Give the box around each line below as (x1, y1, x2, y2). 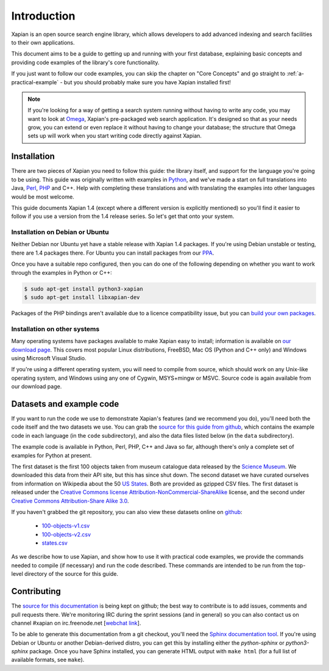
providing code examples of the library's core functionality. (11, 59, 160, 66)
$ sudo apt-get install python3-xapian (24, 285, 143, 292)
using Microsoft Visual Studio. (11, 354, 87, 361)
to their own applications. (11, 38, 76, 46)
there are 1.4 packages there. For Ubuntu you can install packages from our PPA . (11, 249, 214, 256)
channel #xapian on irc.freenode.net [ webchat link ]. (11, 619, 141, 626)
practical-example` (11, 78, 59, 85)
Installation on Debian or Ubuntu (11, 228, 109, 236)
